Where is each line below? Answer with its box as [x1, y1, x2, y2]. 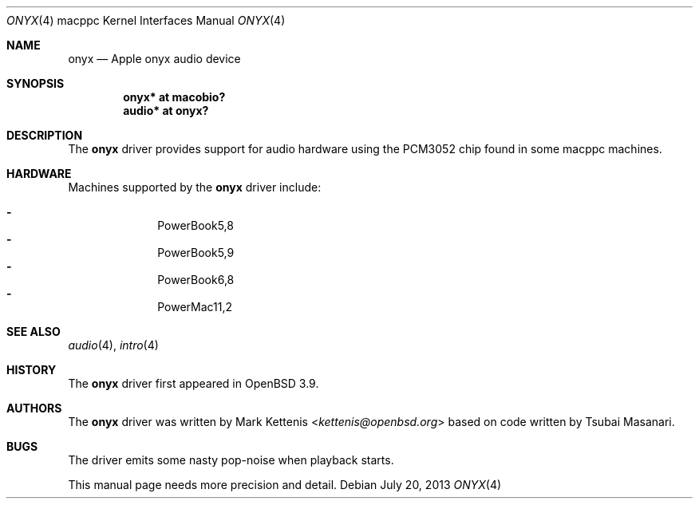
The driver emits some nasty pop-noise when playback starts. [68, 453, 394, 467]
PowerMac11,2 [157, 300, 233, 314]
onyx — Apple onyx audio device [68, 52, 241, 65]
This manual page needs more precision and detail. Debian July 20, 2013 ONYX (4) [68, 478, 502, 491]
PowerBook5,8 [157, 219, 234, 232]
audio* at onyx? [123, 104, 209, 117]
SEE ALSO [6, 325, 61, 338]
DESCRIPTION [6, 128, 83, 142]
